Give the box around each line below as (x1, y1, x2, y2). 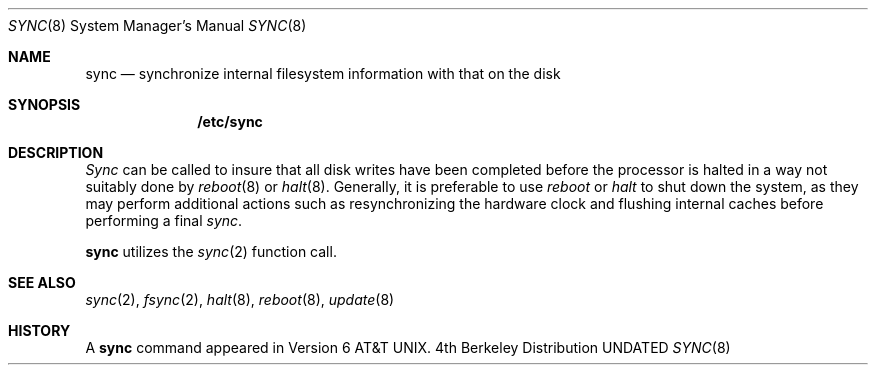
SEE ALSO (8, 274, 76, 291)
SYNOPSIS (8, 96, 81, 113)
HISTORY (8, 322, 71, 339)
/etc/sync (197, 113, 263, 130)
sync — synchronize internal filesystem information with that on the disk (85, 65, 561, 82)
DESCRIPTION (8, 144, 104, 161)
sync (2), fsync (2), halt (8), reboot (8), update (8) (85, 291, 395, 308)
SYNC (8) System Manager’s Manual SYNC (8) (8, 17, 307, 34)
